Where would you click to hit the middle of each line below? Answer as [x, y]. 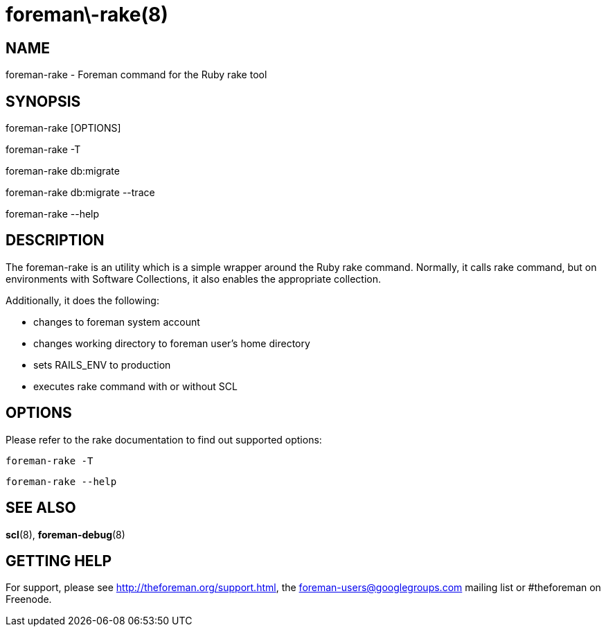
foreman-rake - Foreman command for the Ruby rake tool [136, 75]
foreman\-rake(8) [87, 15]
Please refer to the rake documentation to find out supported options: [164, 439]
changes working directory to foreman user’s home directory [172, 343]
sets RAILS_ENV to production [102, 365]
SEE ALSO [41, 508]
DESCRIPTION [55, 240]
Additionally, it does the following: [82, 300]
